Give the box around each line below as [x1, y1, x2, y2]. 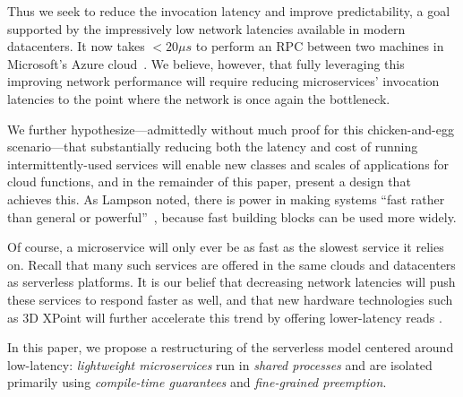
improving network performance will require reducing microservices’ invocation [7, 72, 440, 91]
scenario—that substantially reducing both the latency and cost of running [7, 137, 418, 156]
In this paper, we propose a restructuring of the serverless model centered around [7, 338, 454, 357]
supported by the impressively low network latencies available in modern [7, 19, 406, 38]
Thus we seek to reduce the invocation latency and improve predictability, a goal [7, 2, 450, 20]
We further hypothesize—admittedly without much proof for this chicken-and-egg [7, 119, 454, 138]
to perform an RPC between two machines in [195, 37, 444, 56]
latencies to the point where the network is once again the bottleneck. [7, 89, 390, 108]
